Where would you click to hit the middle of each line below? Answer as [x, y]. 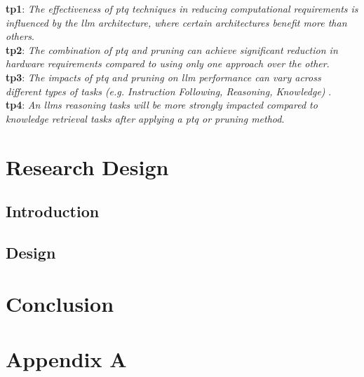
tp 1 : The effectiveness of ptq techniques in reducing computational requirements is [182, 8]
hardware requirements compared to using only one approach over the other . [168, 63]
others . [20, 36]
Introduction [53, 211]
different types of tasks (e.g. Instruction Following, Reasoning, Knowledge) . [169, 91]
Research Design [87, 166]
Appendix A [66, 358]
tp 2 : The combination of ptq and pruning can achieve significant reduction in [172, 49]
